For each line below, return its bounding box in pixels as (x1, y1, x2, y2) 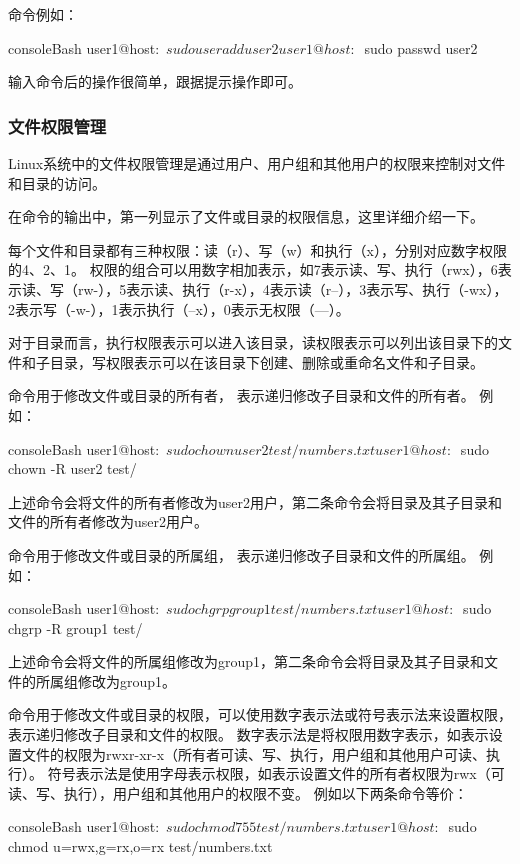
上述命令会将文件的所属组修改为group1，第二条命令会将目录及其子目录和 (8, 651, 485, 672)
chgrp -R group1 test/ (8, 617, 143, 638)
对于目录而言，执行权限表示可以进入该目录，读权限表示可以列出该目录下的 (8, 332, 498, 353)
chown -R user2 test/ (8, 458, 137, 479)
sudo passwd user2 (364, 37, 478, 58)
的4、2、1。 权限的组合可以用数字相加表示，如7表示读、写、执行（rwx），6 (8, 259, 498, 280)
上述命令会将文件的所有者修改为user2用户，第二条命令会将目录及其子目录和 (8, 491, 503, 512)
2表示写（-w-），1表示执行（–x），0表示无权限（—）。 (8, 298, 350, 319)
